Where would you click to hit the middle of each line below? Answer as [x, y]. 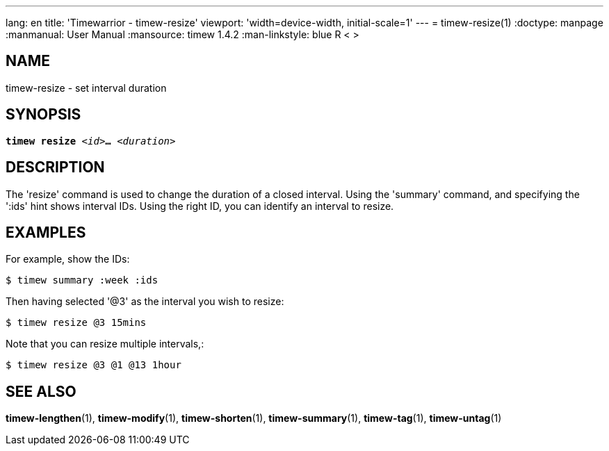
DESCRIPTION [55, 167]
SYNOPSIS [43, 115]
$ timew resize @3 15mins [76, 323]
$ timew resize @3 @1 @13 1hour [94, 365]
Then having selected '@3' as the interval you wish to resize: [145, 302]
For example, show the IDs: [68, 259]
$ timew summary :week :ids [82, 280]
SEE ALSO [41, 391]
